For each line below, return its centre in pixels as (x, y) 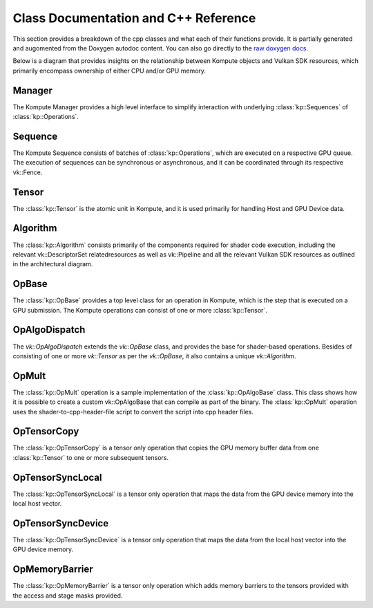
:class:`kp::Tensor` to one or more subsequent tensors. (91, 457)
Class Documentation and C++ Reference (134, 18)
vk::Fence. (28, 172)
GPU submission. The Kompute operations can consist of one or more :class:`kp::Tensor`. (140, 310)
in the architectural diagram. (53, 264)
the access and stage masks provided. (68, 596)
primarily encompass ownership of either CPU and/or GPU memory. (109, 71)
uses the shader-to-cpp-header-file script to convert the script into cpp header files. (133, 412)
